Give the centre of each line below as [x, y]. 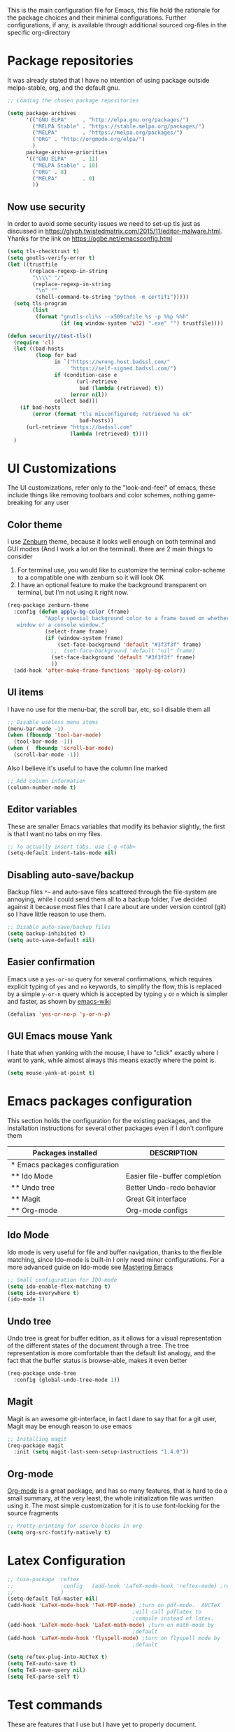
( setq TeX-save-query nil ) [47, 1670]
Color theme [35, 524]
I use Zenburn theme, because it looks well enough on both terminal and [112, 542]
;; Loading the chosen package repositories [73, 100]
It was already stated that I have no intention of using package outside [108, 80]
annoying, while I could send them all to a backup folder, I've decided [107, 899]
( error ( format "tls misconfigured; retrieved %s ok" [112, 414]
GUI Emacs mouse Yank [60, 1036]
